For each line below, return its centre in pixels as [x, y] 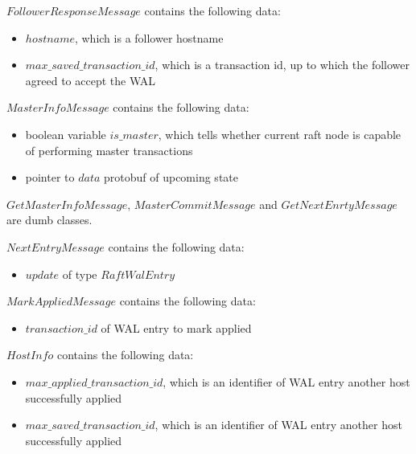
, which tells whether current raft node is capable [280, 134]
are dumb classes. [49, 220]
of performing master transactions [109, 150]
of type [80, 274]
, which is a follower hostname [149, 37]
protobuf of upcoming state [171, 177]
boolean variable [66, 134]
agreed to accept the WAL [91, 80]
